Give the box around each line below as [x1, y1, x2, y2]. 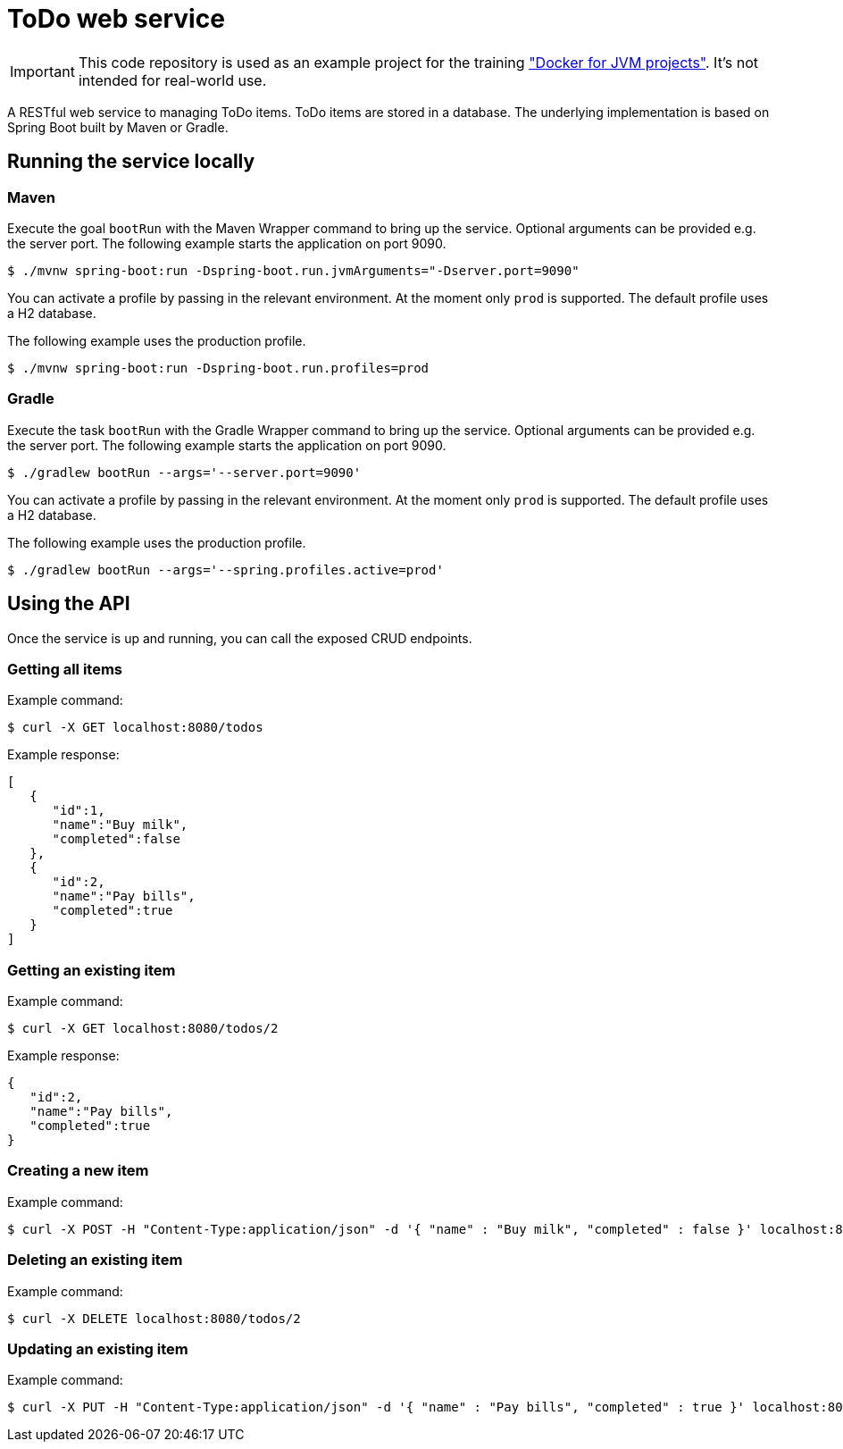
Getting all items [7, 659, 122, 678]
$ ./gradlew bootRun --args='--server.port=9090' [7, 465, 362, 480]
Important [10, 62, 75, 80]
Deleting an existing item [7, 1251, 183, 1269]
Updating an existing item [7, 1339, 188, 1358]
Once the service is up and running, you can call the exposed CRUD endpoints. [7, 630, 472, 646]
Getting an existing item [7, 960, 176, 979]
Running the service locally [7, 150, 255, 173]
